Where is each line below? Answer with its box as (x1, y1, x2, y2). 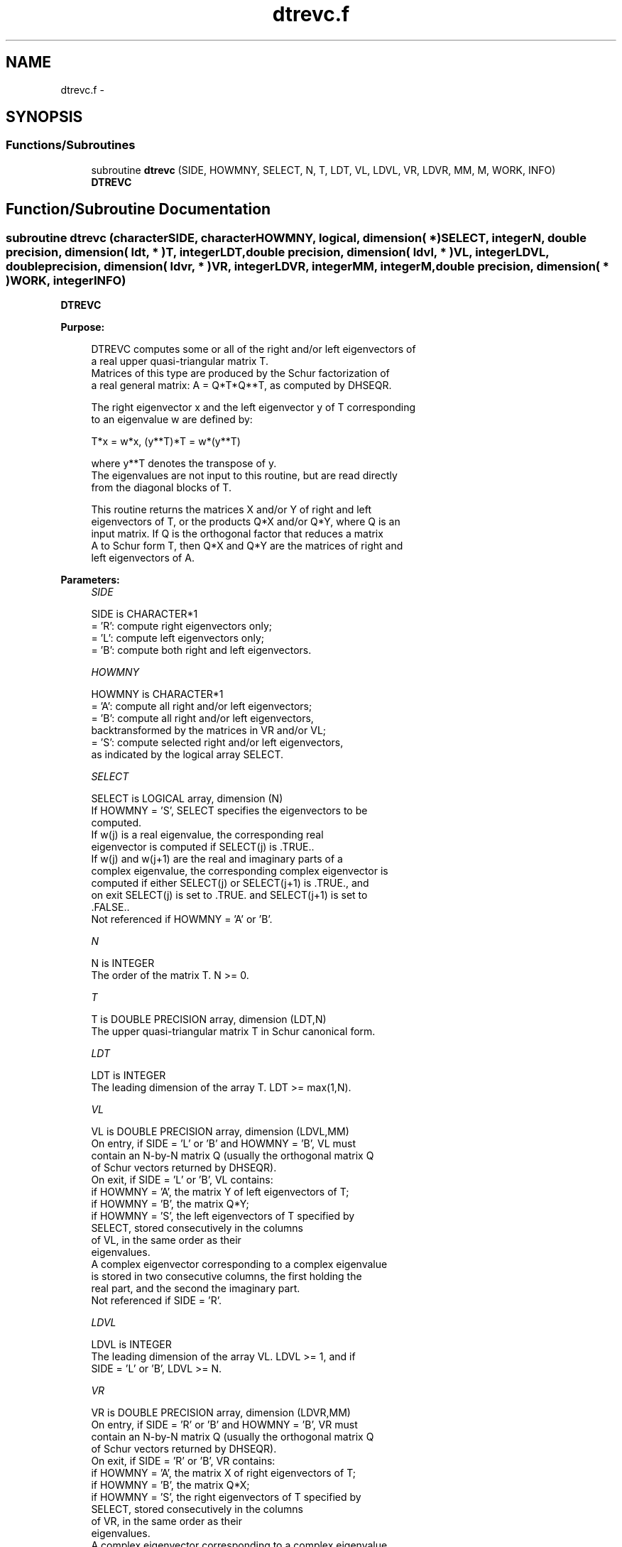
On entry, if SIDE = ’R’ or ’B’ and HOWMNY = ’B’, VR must (91, 1418, 358, 1431)
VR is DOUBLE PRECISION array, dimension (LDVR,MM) (91, 1406, 351, 1419)
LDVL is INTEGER (91, 1338, 172, 1351)
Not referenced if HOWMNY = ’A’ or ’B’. (91, 913, 273, 926)
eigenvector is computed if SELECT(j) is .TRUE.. (91, 841, 315, 853)
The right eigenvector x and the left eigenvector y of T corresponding (91, 401, 416, 414)
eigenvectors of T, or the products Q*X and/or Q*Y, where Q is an (91, 515, 400, 528)
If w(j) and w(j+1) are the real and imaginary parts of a (91, 853, 343, 865)
